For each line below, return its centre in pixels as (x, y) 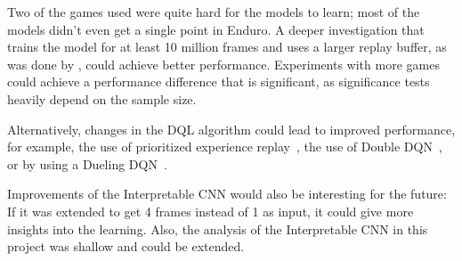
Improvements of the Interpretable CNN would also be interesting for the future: (227, 194)
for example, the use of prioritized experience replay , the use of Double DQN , (225, 147)
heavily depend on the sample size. (102, 98)
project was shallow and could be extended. (126, 246)
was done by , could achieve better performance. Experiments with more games (223, 64)
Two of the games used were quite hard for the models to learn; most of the (214, 12)
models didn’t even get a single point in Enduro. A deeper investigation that (216, 29)
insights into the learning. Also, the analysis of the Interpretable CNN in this (218, 228)
